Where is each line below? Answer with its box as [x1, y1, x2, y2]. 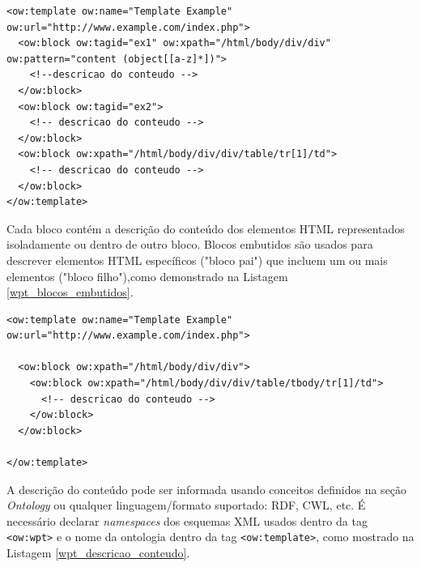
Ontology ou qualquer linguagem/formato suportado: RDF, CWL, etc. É [6, 497, 366, 514]
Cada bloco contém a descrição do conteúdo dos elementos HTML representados [6, 220, 405, 237]
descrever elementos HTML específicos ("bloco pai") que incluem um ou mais [6, 251, 388, 268]
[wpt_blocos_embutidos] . [6, 283, 134, 301]
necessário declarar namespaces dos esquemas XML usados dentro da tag [6, 512, 368, 529]
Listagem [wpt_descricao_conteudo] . [6, 544, 190, 561]
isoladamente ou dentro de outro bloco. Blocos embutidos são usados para [6, 236, 373, 253]
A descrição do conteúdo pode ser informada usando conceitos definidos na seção [6, 480, 407, 497]
